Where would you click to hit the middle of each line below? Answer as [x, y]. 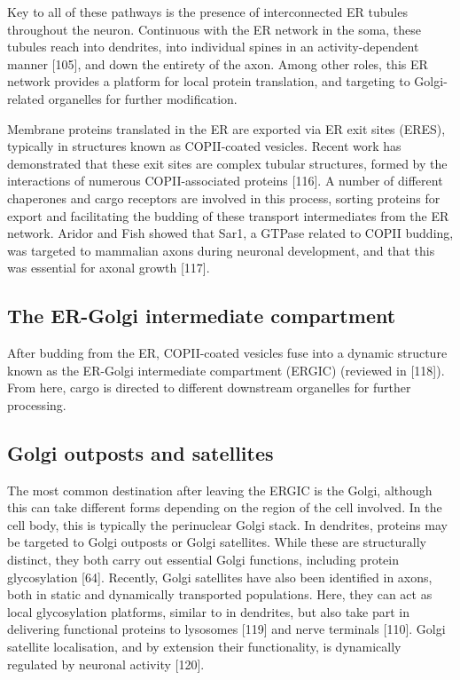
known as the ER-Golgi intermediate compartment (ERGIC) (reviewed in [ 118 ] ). [226, 370]
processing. [37, 404]
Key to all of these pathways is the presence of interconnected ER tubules [207, 12]
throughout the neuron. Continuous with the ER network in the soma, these [214, 29]
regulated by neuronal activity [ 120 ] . [106, 664]
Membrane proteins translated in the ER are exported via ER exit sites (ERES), [226, 128]
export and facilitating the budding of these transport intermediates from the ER [228, 215]
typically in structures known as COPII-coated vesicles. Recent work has [204, 146]
